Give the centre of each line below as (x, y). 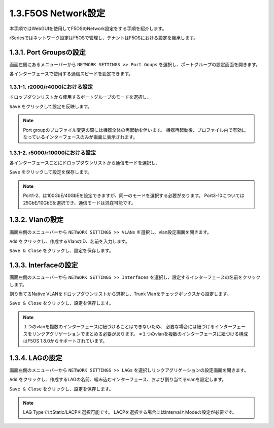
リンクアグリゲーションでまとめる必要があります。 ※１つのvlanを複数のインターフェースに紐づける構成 (140, 334)
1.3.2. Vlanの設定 (36, 220)
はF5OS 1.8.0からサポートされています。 (65, 340)
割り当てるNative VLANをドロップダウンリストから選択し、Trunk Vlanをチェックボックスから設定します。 (120, 294)
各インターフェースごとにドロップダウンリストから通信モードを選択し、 (85, 163)
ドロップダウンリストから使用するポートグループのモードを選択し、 (80, 97)
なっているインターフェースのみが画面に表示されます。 (80, 137)
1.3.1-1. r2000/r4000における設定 (51, 87)
